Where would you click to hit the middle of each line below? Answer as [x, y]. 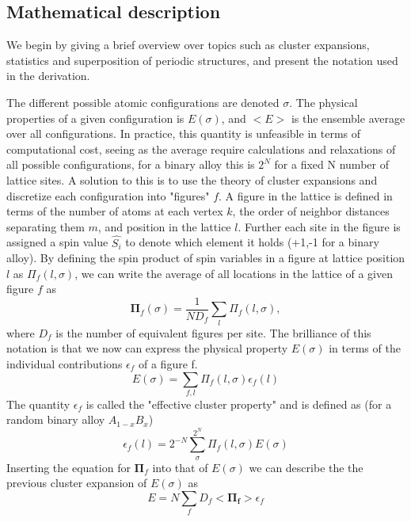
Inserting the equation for [68, 467]
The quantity [38, 404]
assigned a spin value [57, 242]
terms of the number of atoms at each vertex [115, 211]
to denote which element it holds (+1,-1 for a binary [252, 242]
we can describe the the [306, 467]
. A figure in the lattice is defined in [306, 195]
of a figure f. [168, 363]
